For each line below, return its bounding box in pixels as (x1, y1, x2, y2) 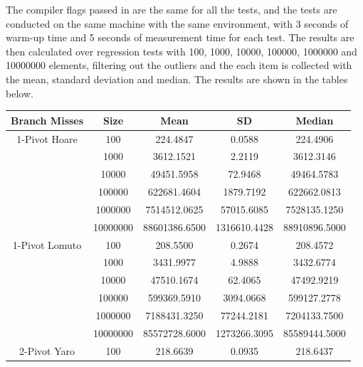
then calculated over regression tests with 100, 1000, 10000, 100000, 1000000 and (6, 43, 357, 58)
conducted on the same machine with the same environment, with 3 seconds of (6, 16, 349, 31)
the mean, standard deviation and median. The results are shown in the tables (6, 71, 348, 86)
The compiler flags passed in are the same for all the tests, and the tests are (6, 2, 337, 16)
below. (6, 85, 33, 100)
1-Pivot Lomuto (12, 237, 82, 252)
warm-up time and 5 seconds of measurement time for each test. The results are (6, 30, 354, 45)
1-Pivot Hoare (16, 131, 78, 146)
